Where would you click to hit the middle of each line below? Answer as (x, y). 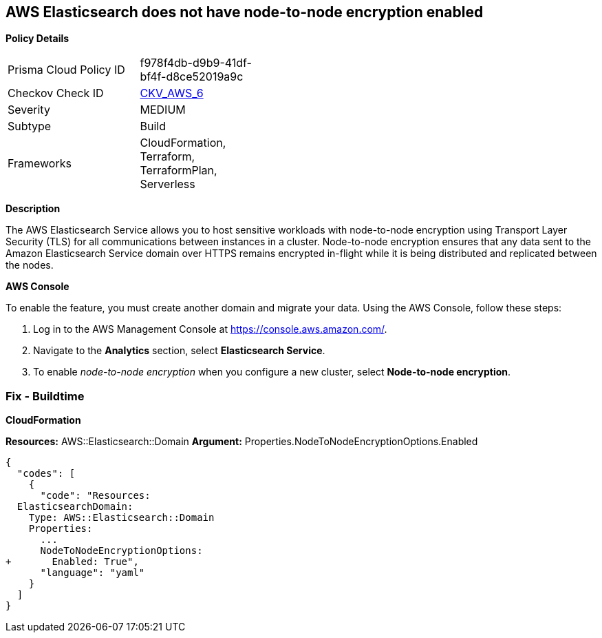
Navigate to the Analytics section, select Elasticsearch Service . (179, 351)
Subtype (30, 126)
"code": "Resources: (95, 496)
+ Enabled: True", (72, 562)
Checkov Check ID (56, 93)
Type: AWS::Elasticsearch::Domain (121, 518)
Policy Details (37, 39)
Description (33, 209)
